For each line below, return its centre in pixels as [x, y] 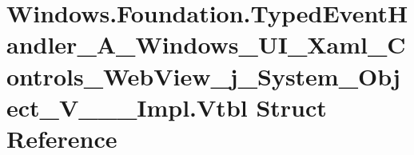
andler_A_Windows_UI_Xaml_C [206, 44]
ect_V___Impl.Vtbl [127, 107]
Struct [291, 107]
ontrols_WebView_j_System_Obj [203, 76]
